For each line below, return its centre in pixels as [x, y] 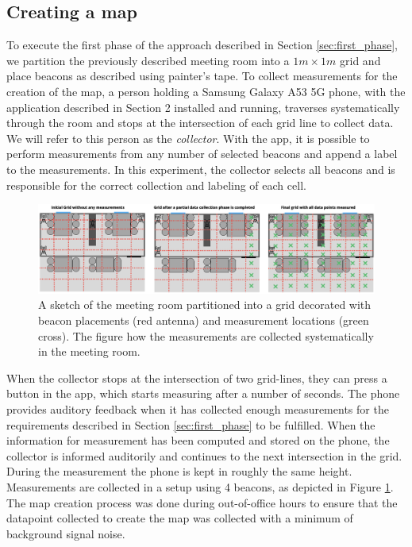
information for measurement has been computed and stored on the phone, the [198, 440]
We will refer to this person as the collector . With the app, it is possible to [188, 138]
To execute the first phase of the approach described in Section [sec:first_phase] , [202, 45]
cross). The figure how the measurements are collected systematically [206, 335]
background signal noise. [66, 533]
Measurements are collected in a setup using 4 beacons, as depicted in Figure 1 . [200, 487]
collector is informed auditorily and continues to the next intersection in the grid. [204, 455]
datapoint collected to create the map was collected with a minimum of [180, 518]
